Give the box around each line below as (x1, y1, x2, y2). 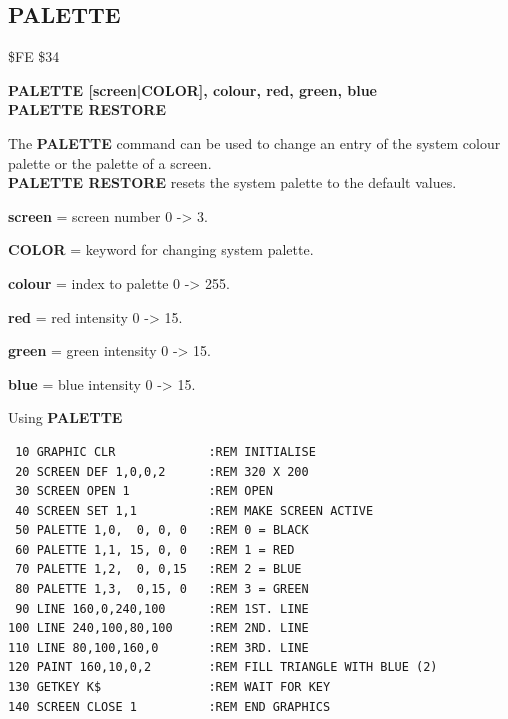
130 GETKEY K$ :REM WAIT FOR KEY (8, 680, 331, 695)
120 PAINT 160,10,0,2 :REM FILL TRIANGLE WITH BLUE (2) (8, 660, 438, 675)
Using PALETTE (8, 407, 123, 428)
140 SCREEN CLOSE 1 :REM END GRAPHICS (8, 699, 331, 714)
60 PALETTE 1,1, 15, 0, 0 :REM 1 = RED (15, 542, 295, 557)
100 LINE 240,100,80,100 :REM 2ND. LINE (8, 621, 309, 636)
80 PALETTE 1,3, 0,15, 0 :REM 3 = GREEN (15, 582, 309, 597)
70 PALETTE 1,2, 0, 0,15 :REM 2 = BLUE (15, 562, 302, 577)
